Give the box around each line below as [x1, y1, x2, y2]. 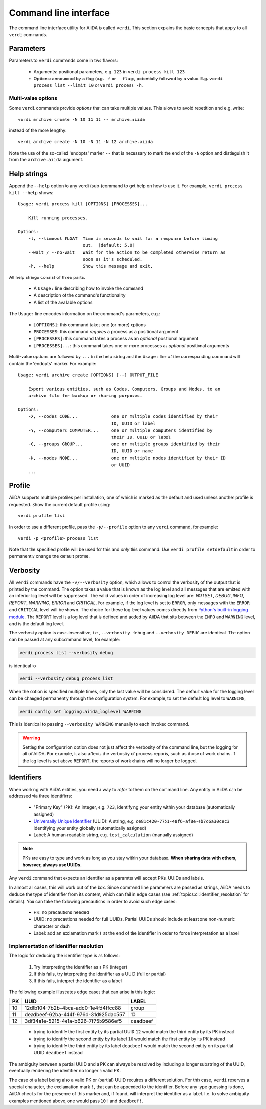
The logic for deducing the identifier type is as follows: [9, 953, 120, 959]
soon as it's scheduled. [82, 256, 143, 262]
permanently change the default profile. [9, 553, 90, 559]
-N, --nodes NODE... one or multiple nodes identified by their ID [28, 455, 226, 461]
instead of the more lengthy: [9, 127, 66, 133]
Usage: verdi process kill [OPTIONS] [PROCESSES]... [18, 201, 148, 207]
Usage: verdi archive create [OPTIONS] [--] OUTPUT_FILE [18, 372, 159, 378]
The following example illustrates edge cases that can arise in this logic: [9, 989, 155, 995]
